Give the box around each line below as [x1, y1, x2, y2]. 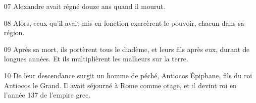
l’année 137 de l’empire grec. [4, 90, 91, 100]
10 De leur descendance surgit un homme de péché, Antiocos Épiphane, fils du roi [4, 70, 252, 80]
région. [4, 27, 25, 38]
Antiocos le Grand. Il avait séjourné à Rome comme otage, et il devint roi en [4, 80, 237, 90]
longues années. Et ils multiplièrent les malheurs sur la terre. [4, 53, 188, 64]
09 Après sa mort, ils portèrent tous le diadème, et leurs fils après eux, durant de [4, 44, 250, 54]
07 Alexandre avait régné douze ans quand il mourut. [4, 1, 165, 11]
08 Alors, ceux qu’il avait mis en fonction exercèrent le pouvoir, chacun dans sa [4, 17, 244, 28]
